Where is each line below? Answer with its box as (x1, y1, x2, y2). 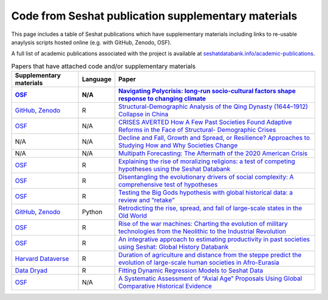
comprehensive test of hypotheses (118, 180, 218, 189)
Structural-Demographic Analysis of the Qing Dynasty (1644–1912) (118, 102, 309, 111)
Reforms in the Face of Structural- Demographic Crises (118, 125, 276, 134)
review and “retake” (118, 196, 175, 204)
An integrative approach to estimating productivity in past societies (118, 235, 310, 243)
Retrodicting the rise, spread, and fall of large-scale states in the (118, 204, 302, 212)
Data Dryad (15, 267, 48, 275)
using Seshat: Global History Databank (118, 243, 229, 251)
